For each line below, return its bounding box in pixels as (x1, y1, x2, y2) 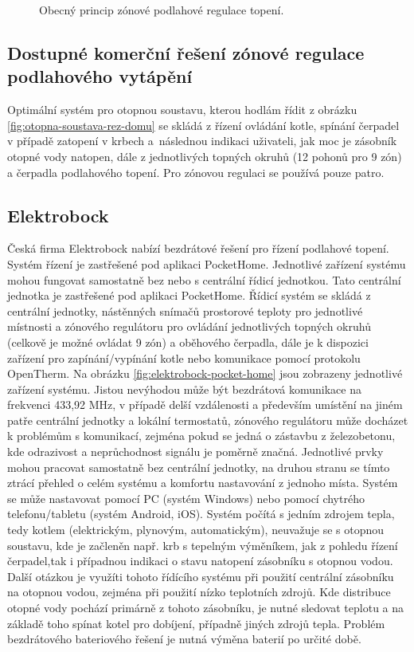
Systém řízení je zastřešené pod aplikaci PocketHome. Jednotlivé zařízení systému (7, 255, 406, 272)
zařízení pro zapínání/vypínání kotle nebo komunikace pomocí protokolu (7, 349, 361, 366)
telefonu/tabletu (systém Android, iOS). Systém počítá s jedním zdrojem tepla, (7, 505, 395, 522)
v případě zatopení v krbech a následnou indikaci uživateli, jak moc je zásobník (7, 132, 397, 149)
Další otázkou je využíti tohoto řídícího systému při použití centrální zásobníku (7, 568, 394, 584)
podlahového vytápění (7, 64, 193, 88)
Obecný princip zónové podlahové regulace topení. (39, 2, 284, 18)
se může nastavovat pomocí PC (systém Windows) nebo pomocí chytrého (7, 489, 365, 506)
